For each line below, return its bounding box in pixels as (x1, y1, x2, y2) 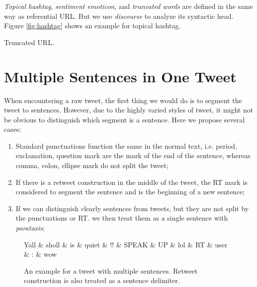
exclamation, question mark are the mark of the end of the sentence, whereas (15, 150, 251, 161)
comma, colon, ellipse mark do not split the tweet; (15, 160, 169, 171)
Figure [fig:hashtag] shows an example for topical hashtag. (4, 20, 181, 31)
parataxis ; (15, 223, 45, 233)
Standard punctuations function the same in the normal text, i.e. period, (15, 140, 238, 151)
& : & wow (24, 249, 57, 259)
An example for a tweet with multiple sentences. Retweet (24, 265, 198, 276)
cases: (4, 124, 21, 134)
